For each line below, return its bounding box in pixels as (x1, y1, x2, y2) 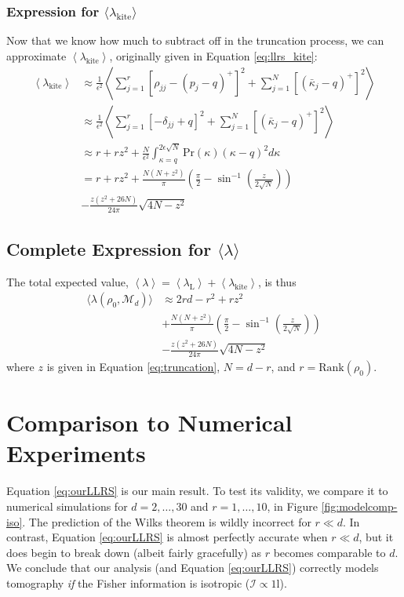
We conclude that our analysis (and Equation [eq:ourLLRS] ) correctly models (6, 559, 379, 576)
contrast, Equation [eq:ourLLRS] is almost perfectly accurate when (6, 529, 328, 545)
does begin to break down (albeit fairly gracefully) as (6, 544, 262, 560)
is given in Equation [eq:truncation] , (46, 359, 220, 374)
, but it (359, 529, 394, 545)
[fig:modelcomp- (321, 497, 398, 514)
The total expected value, (6, 273, 129, 289)
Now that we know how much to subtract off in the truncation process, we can (6, 32, 384, 49)
